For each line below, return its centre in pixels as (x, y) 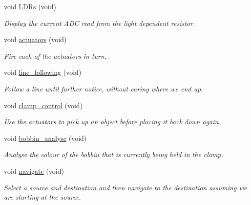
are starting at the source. (42, 197)
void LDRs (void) (30, 6)
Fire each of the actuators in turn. (55, 56)
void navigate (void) (34, 171)
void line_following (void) (43, 72)
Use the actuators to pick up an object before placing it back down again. (112, 122)
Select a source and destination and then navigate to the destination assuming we (125, 187)
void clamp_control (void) (43, 105)
